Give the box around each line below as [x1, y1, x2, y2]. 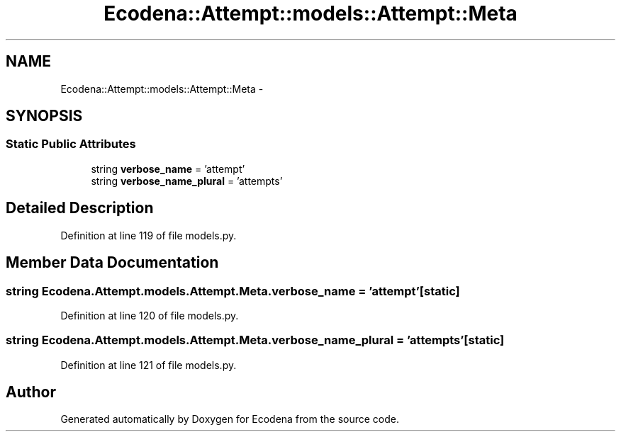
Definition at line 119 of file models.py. [60, 229, 237, 242]
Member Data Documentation [6, 254, 219, 272]
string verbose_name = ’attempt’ [91, 162, 245, 175]
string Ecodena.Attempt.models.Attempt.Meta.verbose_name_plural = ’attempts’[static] [6, 333, 505, 348]
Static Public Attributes [6, 137, 136, 152]
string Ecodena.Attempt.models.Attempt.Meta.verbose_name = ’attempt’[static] [6, 283, 460, 298]
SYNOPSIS [6, 107, 83, 125]
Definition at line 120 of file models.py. [60, 309, 239, 322]
